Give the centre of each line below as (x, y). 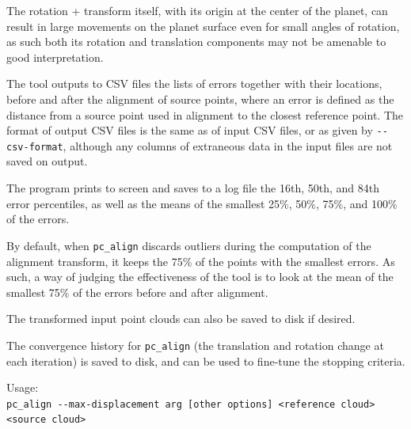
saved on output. (47, 161)
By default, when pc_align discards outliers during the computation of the (189, 245)
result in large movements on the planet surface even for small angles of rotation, (203, 26)
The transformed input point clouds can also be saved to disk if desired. (181, 319)
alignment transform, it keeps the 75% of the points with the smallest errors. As (201, 261)
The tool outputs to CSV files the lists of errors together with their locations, (194, 84)
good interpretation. (55, 57)
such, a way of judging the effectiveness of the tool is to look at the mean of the (200, 277)
